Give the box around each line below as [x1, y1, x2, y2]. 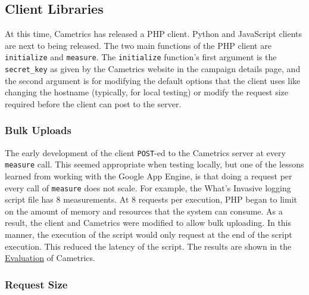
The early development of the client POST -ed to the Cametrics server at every [5, 146, 286, 159]
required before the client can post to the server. [5, 97, 182, 110]
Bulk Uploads [5, 123, 71, 138]
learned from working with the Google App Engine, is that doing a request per [5, 170, 292, 182]
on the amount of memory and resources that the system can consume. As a [5, 204, 283, 217]
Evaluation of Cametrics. [5, 251, 95, 264]
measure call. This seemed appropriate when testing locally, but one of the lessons [5, 158, 304, 170]
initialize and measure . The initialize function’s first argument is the [5, 51, 277, 63]
